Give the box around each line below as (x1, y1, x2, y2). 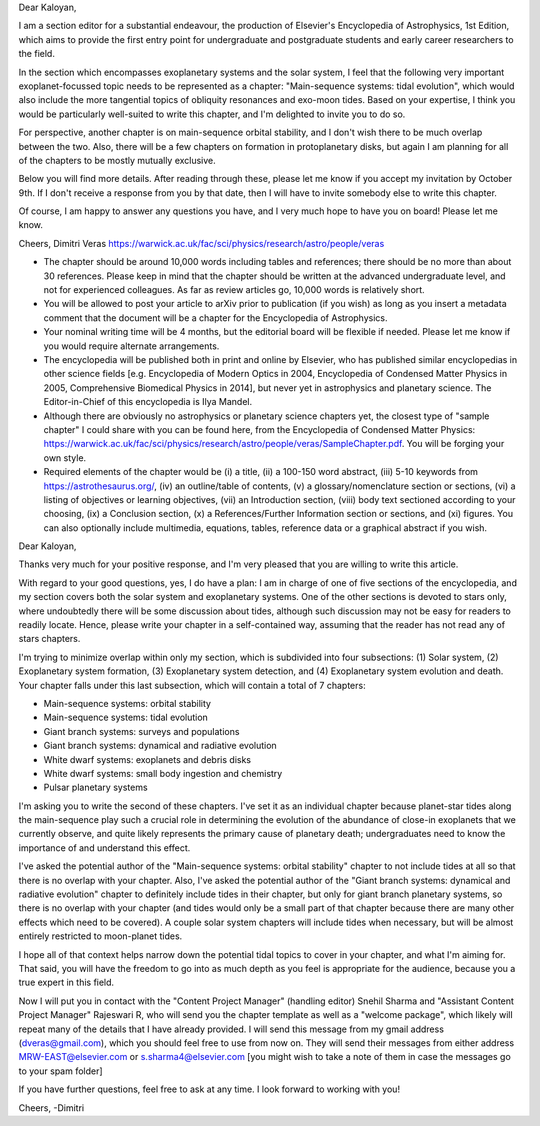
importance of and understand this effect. (18, 841, 191, 854)
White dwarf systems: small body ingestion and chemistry (43, 767, 283, 779)
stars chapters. (18, 633, 81, 645)
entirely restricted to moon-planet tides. (18, 930, 183, 942)
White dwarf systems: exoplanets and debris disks (43, 753, 252, 765)
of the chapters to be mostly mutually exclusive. (18, 154, 217, 166)
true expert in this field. (18, 976, 115, 989)
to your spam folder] (18, 1065, 104, 1077)
